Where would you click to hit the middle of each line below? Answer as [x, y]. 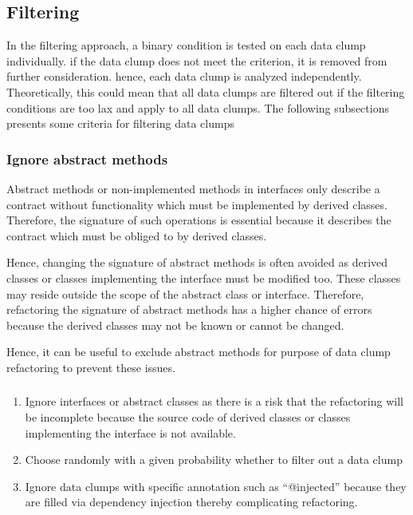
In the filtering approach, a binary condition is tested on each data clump [186, 45]
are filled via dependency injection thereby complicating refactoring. [191, 502]
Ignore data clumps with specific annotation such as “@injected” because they [216, 486]
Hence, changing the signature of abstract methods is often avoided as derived [197, 262]
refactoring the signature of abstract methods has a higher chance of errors [189, 309]
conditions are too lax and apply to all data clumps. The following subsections [198, 107]
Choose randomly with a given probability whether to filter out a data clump [214, 460]
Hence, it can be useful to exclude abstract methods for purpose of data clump [199, 352]
